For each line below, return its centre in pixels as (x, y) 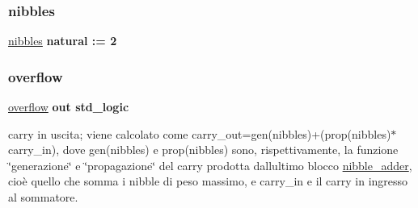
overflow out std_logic (69, 107)
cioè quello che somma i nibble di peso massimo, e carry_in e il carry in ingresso (208, 181)
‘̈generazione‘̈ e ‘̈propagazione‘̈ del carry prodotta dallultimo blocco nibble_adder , (210, 165)
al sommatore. (43, 197)
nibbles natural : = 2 (63, 41)
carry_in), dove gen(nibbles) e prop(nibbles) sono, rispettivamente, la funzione (203, 150)
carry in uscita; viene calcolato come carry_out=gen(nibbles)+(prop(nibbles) (200, 133)
